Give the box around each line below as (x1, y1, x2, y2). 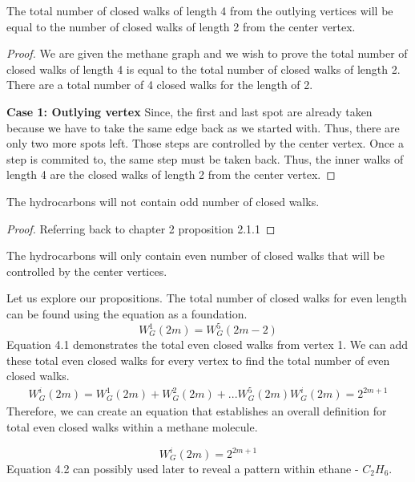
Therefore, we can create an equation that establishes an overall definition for (6, 403, 387, 419)
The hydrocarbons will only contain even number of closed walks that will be (6, 247, 385, 264)
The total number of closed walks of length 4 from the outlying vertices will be (6, 2, 393, 18)
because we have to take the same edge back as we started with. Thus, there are (6, 119, 400, 136)
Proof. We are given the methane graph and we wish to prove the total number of (6, 45, 408, 62)
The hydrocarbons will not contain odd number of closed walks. (6, 192, 320, 209)
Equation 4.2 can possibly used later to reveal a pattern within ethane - (6, 460, 359, 476)
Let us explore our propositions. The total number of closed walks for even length (6, 290, 407, 306)
